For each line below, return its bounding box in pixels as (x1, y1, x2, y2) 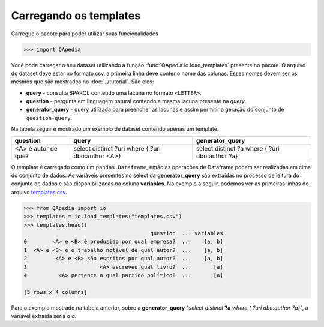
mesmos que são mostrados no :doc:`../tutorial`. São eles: (11, 78, 154, 85)
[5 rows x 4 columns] (23, 289, 88, 295)
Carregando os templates (11, 9, 141, 22)
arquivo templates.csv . (11, 188, 67, 196)
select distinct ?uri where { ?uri (73, 144, 161, 152)
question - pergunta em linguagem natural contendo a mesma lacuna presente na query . (26, 98, 247, 105)
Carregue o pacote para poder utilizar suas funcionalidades (11, 30, 158, 37)
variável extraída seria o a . (11, 313, 77, 320)
